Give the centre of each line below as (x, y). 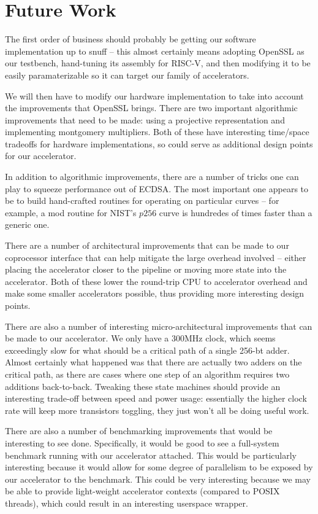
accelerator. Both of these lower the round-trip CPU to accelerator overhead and (156, 281)
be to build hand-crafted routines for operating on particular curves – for (142, 201)
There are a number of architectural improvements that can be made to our (147, 245)
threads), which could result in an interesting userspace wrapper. (127, 503)
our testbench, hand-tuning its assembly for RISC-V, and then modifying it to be (158, 63)
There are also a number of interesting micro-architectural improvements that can (159, 326)
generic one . (27, 224)
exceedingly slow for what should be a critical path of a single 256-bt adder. (147, 350)
